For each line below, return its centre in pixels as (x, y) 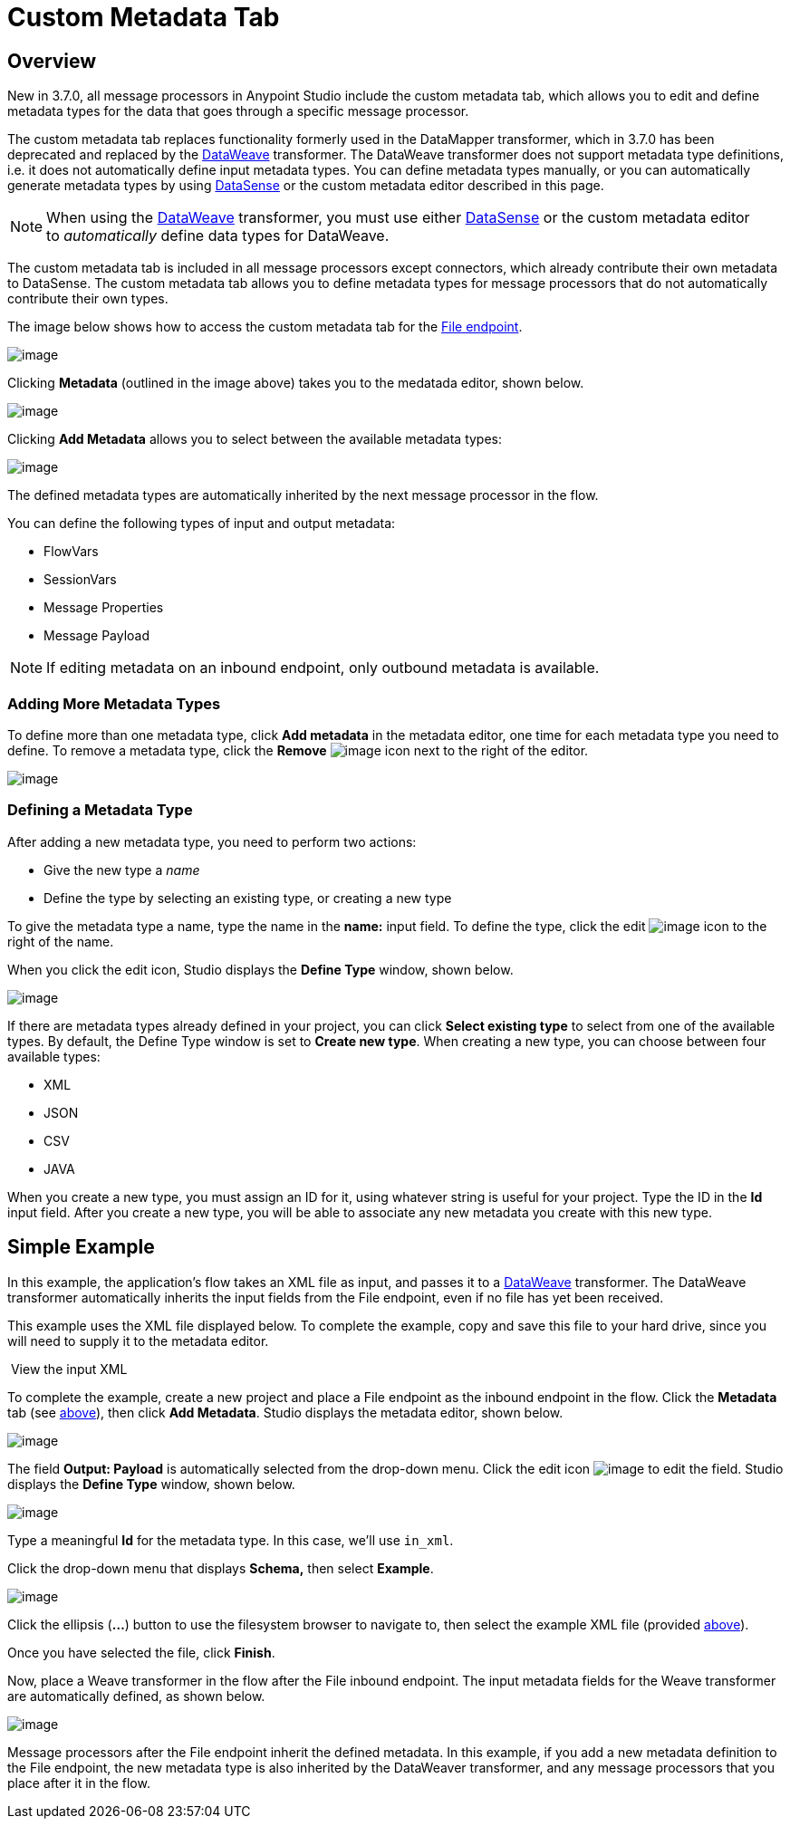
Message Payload (97, 636)
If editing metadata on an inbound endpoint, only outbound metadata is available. (323, 668)
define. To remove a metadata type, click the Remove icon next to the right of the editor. (298, 750)
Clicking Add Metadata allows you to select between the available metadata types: (255, 439)
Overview (52, 61)
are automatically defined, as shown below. (136, 1696)
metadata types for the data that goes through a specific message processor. (238, 111)
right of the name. (61, 941)
